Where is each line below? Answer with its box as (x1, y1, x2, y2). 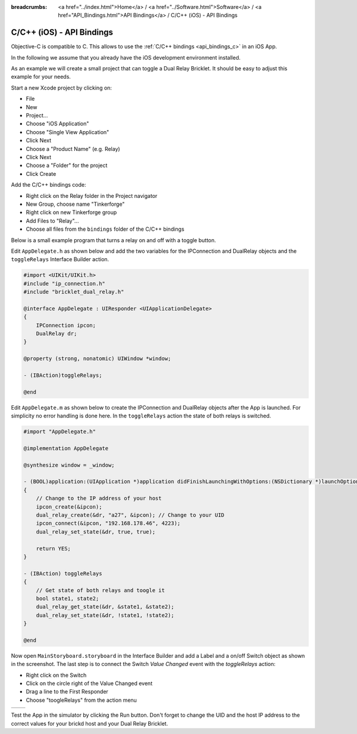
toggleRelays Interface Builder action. (11, 256, 109, 263)
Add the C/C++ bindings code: (11, 181, 86, 188)
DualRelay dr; (36, 330, 77, 337)
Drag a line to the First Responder (26, 688, 108, 695)
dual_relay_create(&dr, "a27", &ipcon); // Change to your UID (36, 512, 225, 518)
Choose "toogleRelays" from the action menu (26, 696, 137, 704)
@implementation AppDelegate (23, 445, 109, 451)
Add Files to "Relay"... (26, 217, 79, 224)
